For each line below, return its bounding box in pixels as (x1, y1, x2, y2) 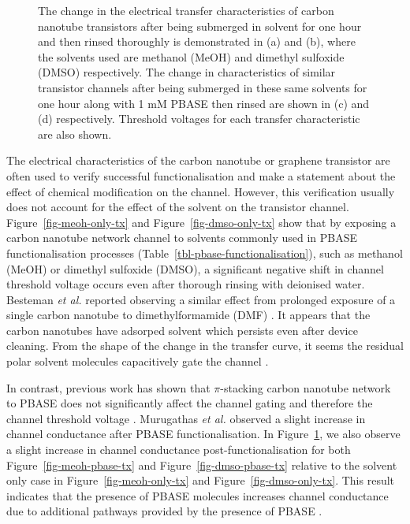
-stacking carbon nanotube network (220, 379, 391, 396)
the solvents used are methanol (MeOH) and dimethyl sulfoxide (38, 48, 345, 65)
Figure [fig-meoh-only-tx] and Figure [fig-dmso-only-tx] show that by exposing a (6, 214, 397, 230)
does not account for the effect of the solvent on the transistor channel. (6, 199, 349, 215)
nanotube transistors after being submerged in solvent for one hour (38, 17, 362, 34)
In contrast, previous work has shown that (6, 379, 211, 396)
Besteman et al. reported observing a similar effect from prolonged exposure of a (6, 291, 396, 307)
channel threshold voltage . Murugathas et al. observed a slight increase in (6, 410, 366, 426)
